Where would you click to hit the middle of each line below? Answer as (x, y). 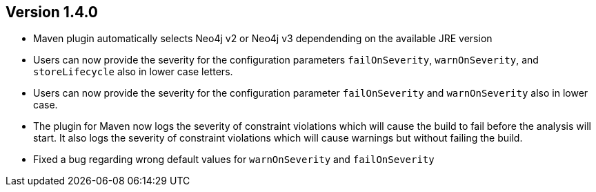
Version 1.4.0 (52, 12)
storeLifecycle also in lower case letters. (133, 72)
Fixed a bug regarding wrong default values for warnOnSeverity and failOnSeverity (234, 160)
